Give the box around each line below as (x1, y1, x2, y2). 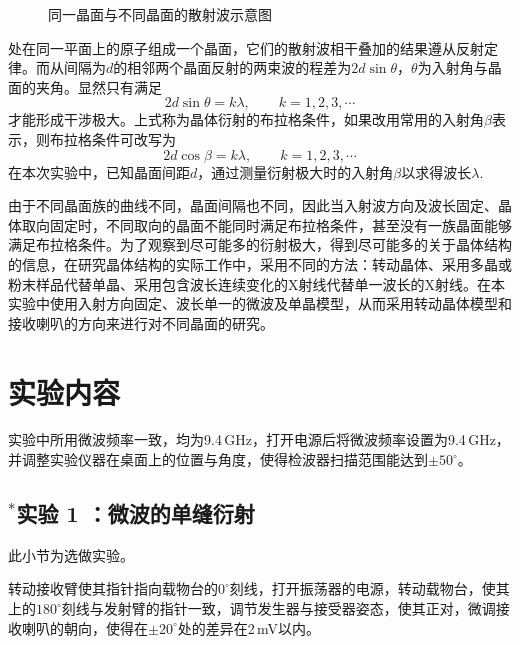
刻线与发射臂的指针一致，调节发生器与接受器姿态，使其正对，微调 (61, 598, 496, 619)
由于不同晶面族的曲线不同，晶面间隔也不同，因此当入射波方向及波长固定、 (8, 195, 498, 216)
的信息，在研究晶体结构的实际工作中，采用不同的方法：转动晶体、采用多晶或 (8, 253, 512, 274)
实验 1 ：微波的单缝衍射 (16, 498, 255, 529)
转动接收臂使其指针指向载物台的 (8, 578, 218, 599)
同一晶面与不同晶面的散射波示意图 (48, 4, 272, 24)
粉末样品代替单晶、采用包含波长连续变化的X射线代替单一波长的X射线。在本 (8, 273, 505, 294)
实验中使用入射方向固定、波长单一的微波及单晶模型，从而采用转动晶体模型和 (8, 293, 512, 314)
